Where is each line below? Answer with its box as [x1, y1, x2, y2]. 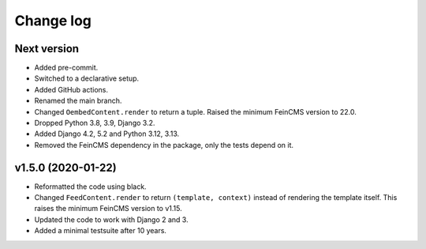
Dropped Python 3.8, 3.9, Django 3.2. [34, 119, 155, 128]
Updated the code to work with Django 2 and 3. [34, 214, 189, 224]
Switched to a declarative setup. [34, 74, 140, 83]
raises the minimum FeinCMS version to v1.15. [34, 204, 182, 213]
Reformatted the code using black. [34, 182, 147, 191]
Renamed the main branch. [34, 96, 122, 106]
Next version [14, 42, 79, 55]
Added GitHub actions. [34, 85, 109, 94]
